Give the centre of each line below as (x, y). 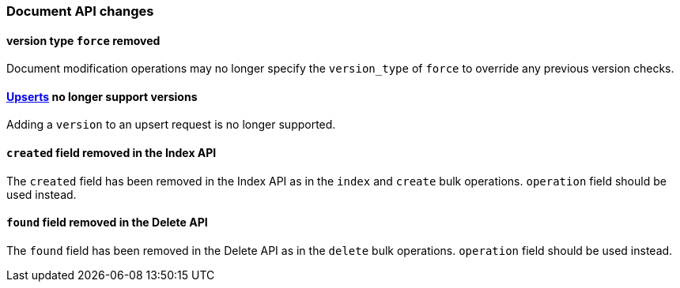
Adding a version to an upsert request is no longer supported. (171, 125)
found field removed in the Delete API (107, 223)
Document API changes (80, 11)
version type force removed (83, 40)
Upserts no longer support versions (102, 96)
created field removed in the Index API (111, 153)
